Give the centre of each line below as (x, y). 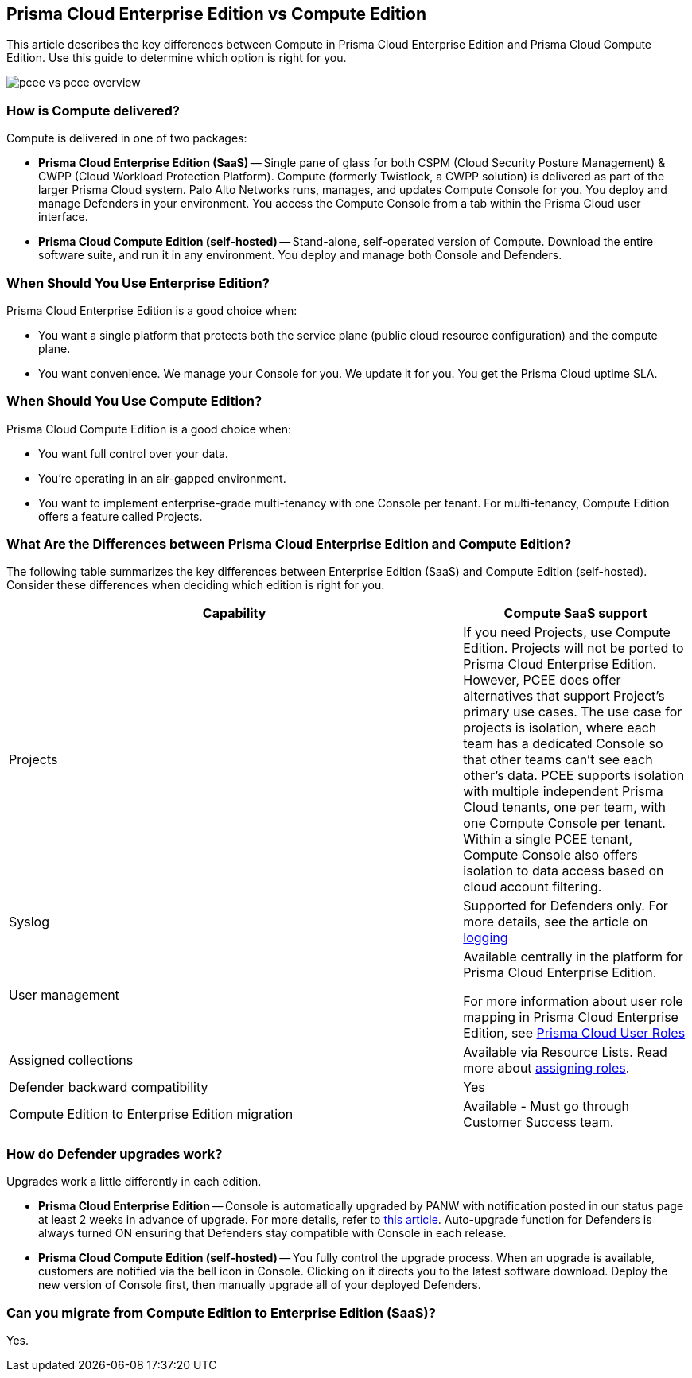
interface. (63, 217)
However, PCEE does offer (542, 680)
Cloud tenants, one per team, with (565, 807)
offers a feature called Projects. (121, 516)
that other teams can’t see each (558, 760)
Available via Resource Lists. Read (565, 1052)
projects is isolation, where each (560, 728)
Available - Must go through (546, 1106)
